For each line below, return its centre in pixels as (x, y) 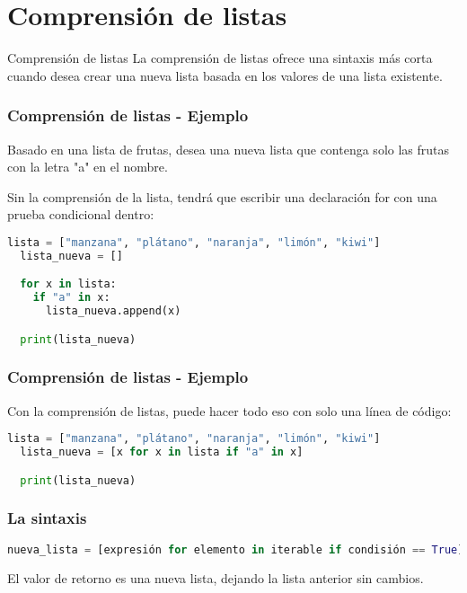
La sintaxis (47, 518)
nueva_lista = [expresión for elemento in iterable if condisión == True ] (236, 549)
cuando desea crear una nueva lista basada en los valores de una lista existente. (225, 75)
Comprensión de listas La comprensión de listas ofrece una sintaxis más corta (220, 58)
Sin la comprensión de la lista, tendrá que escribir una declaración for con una (222, 196)
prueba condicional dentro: (81, 214)
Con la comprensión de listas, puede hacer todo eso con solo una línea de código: (229, 410)
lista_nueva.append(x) (113, 311)
